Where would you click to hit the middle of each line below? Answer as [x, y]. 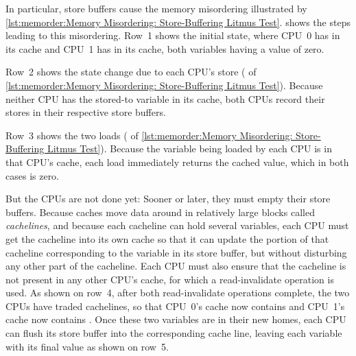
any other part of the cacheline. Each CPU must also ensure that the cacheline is [176, 266]
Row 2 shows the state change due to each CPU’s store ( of [131, 72]
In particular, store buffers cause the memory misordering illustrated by [156, 8]
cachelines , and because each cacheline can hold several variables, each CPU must [177, 225]
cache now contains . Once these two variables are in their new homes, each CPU [176, 319]
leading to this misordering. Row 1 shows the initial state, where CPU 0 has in [173, 35]
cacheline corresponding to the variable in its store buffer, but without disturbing [176, 252]
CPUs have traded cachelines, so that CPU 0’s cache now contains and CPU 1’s [175, 306]
